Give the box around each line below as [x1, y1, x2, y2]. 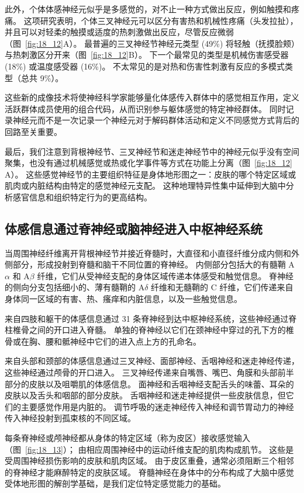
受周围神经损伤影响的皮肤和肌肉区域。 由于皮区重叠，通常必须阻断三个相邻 [5, 454, 294, 467]
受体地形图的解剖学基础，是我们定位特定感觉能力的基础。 [5, 477, 226, 489]
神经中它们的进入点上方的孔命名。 [70, 335, 201, 347]
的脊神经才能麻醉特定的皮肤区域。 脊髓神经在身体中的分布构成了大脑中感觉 [5, 466, 294, 478]
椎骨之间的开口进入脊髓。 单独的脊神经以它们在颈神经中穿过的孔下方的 [12, 324, 286, 336]
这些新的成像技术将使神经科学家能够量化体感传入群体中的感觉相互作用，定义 [5, 91, 299, 103]
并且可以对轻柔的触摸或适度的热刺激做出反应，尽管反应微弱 [5, 26, 234, 38]
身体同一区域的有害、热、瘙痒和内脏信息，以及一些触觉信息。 [5, 293, 242, 305]
